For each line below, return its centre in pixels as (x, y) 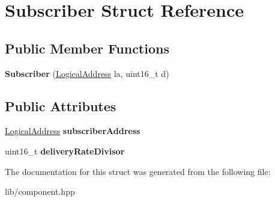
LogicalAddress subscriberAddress (73, 131)
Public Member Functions (87, 48)
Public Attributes (61, 106)
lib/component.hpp (40, 191)
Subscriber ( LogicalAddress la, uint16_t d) (87, 73)
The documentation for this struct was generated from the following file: (138, 171)
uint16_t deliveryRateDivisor (65, 151)
